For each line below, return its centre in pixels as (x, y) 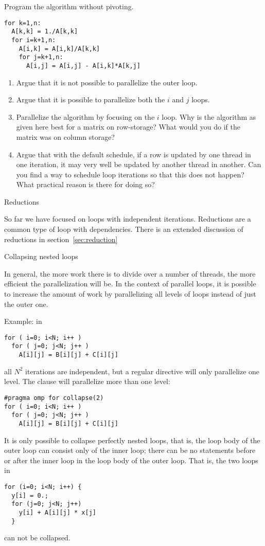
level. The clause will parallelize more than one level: (87, 381)
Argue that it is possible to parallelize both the (91, 99)
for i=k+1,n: (34, 40)
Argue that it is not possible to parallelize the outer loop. (107, 82)
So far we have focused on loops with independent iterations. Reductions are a (128, 219)
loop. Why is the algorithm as (209, 116)
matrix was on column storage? (65, 136)
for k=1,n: (23, 23)
